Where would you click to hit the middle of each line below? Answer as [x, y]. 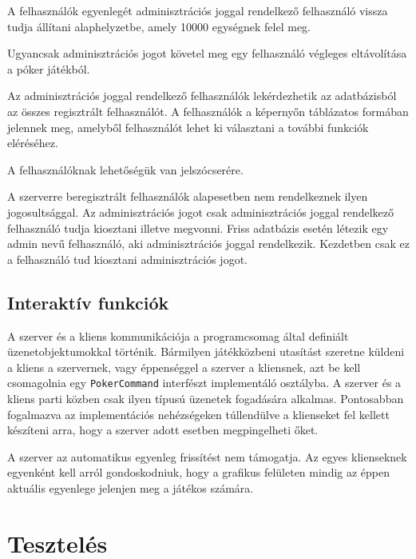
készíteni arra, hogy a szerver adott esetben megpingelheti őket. [163, 430]
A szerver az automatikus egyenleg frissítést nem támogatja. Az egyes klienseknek [207, 456]
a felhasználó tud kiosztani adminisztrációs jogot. [127, 259]
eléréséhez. [33, 143]
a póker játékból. [49, 68]
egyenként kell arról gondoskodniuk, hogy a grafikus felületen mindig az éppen [199, 472]
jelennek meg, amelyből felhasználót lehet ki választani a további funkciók [188, 127]
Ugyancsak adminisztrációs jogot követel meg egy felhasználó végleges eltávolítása [207, 53]
